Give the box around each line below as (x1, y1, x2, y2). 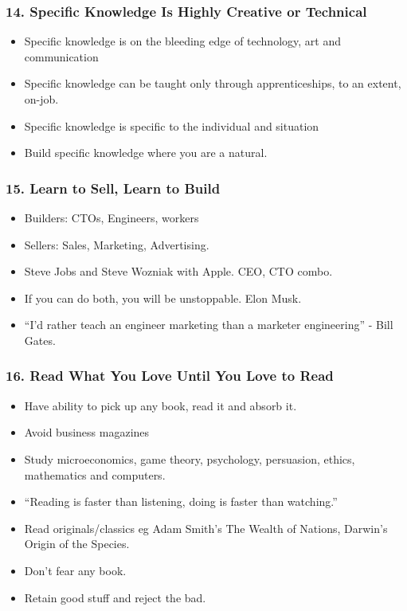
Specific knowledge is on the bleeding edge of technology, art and (24, 33, 341, 49)
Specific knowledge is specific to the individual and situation (24, 117, 319, 134)
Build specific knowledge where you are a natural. (24, 144, 268, 161)
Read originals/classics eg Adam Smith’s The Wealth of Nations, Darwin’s (24, 519, 388, 536)
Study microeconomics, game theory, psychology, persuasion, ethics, (24, 450, 355, 467)
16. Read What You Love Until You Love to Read (6, 366, 334, 386)
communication (24, 48, 99, 65)
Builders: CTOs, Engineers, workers (24, 210, 199, 225)
